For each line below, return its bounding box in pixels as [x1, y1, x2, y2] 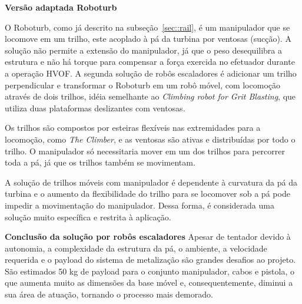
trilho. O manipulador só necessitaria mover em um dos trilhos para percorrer [5, 144, 285, 157]
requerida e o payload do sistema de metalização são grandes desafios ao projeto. [5, 253, 296, 266]
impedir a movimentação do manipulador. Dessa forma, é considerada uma [5, 199, 274, 211]
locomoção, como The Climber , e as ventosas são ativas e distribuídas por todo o [5, 133, 296, 145]
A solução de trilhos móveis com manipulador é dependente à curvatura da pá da [5, 176, 297, 188]
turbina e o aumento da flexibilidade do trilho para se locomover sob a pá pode [5, 187, 290, 200]
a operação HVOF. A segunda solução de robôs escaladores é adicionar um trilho [5, 67, 297, 79]
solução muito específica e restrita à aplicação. [5, 210, 171, 223]
